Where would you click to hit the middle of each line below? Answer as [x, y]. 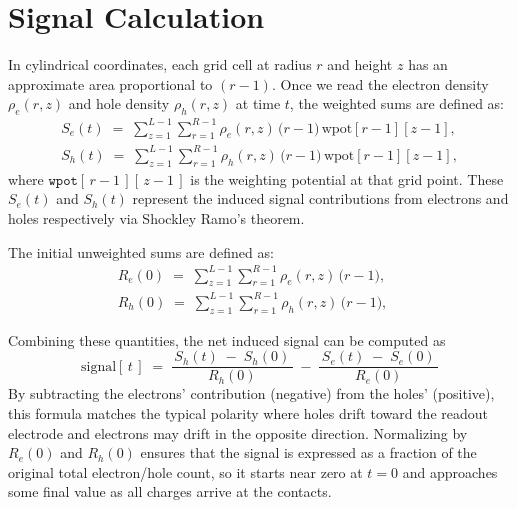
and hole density [119, 103]
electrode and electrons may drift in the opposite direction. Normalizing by [238, 432]
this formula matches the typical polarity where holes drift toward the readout [248, 413]
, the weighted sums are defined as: [396, 103]
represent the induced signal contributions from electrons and [320, 198]
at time [258, 103]
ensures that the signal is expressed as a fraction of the [308, 452]
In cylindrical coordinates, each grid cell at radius [160, 64]
